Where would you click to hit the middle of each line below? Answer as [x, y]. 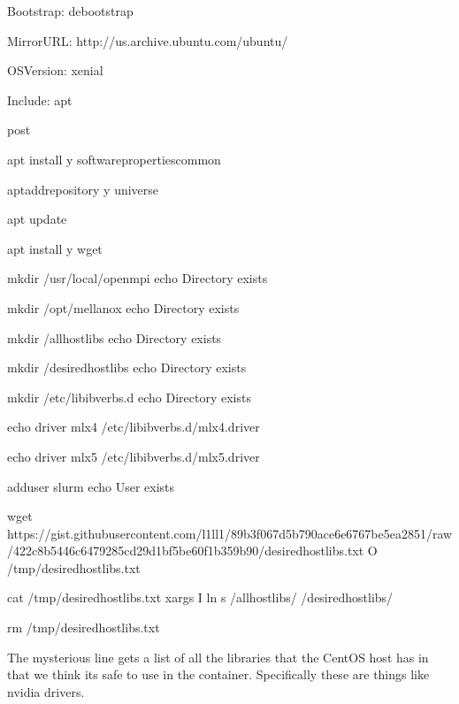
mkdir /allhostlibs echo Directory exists [115, 337]
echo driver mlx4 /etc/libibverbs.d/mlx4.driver [134, 427]
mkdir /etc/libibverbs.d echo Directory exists [129, 397]
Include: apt [40, 99]
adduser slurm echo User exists [91, 486]
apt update [37, 219]
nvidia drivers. [46, 691]
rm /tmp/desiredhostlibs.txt [84, 627]
